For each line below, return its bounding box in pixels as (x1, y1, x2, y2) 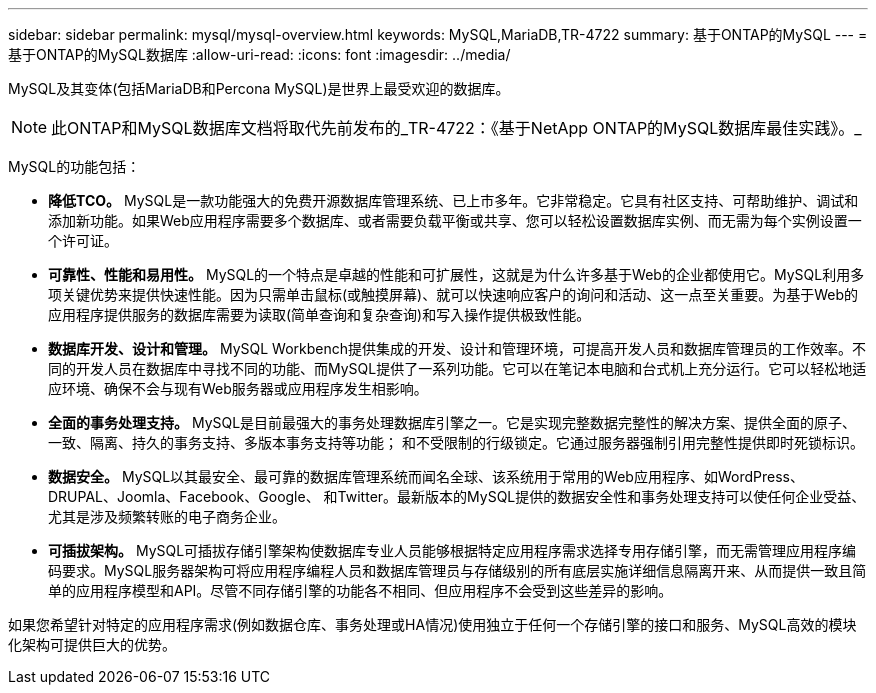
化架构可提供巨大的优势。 (8, 636, 176, 653)
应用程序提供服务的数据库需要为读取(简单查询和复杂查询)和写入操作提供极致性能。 (48, 306, 591, 323)
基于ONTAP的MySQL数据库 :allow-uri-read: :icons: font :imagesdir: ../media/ (8, 46, 511, 63)
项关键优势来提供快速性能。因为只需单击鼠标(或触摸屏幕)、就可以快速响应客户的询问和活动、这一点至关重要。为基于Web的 (48, 286, 859, 303)
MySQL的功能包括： (8, 158, 141, 175)
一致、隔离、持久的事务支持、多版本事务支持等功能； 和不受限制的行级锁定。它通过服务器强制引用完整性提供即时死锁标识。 (48, 434, 864, 451)
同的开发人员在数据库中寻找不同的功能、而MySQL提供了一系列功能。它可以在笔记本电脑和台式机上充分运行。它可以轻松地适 (48, 360, 867, 377)
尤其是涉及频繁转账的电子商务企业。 (48, 508, 286, 525)
